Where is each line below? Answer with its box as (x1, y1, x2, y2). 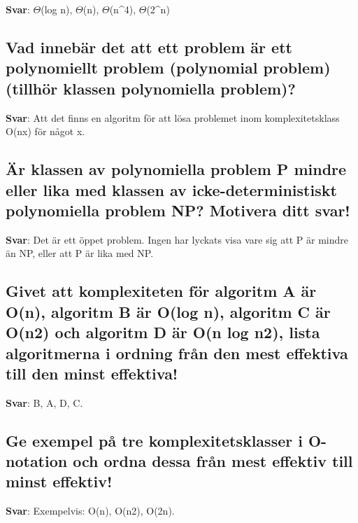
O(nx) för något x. (6, 124, 85, 139)
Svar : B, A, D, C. (6, 395, 83, 410)
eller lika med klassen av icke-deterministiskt (6, 179, 337, 200)
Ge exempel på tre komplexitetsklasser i (6, 429, 303, 451)
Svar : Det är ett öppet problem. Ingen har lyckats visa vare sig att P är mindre (6, 232, 348, 246)
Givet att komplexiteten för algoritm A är (6, 280, 317, 302)
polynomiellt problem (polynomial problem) (6, 57, 331, 78)
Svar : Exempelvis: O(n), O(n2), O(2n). (6, 503, 175, 518)
